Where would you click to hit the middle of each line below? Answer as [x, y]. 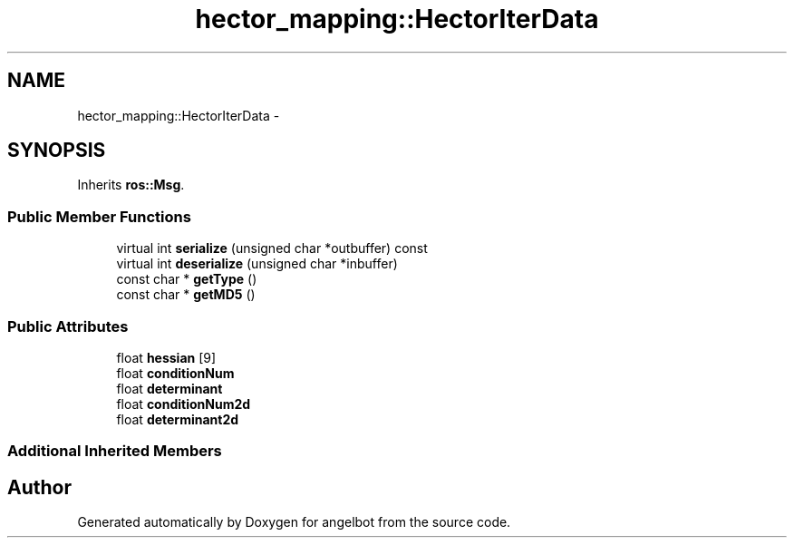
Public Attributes [68, 326]
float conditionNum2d [184, 404]
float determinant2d [178, 419]
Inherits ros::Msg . [131, 185]
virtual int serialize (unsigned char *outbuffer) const [272, 248]
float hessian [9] [166, 357]
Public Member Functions [99, 216]
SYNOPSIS [57, 151]
